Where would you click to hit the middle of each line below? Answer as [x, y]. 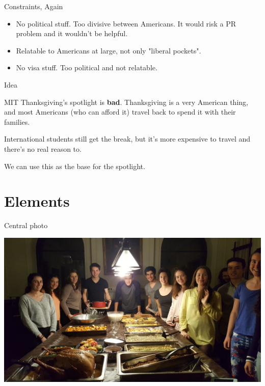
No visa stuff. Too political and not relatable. [87, 67]
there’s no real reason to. [43, 148]
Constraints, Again [34, 6]
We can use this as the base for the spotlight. [75, 166]
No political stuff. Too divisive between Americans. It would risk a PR [126, 23]
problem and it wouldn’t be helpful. [72, 33]
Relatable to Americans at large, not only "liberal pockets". [109, 50]
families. [17, 121]
